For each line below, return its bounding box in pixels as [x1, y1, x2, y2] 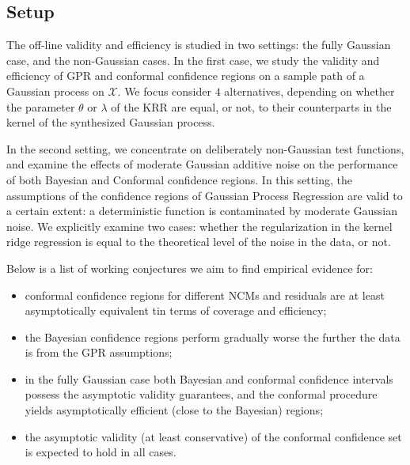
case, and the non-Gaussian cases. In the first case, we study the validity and [6, 51, 380, 68]
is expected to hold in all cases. [25, 444, 177, 460]
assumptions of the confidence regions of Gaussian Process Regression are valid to [6, 187, 403, 203]
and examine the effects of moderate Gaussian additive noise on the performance [6, 156, 398, 172]
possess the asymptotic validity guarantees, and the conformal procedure [25, 386, 378, 403]
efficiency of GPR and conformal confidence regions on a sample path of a [6, 67, 365, 84]
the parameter [6, 98, 75, 115]
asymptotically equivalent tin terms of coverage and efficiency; [25, 302, 327, 319]
